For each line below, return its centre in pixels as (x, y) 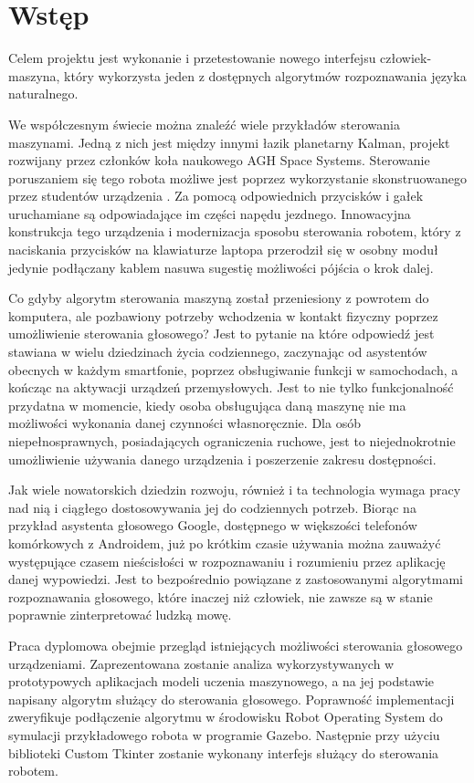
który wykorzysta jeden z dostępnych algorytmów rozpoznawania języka (265, 75)
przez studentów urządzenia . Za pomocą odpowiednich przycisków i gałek (216, 196)
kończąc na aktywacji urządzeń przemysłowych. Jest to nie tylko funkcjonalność (231, 387)
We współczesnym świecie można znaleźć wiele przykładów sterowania (204, 124)
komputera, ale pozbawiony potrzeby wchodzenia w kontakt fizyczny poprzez (223, 315)
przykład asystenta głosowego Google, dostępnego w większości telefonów (213, 525)
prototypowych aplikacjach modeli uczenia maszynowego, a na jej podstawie (221, 681)
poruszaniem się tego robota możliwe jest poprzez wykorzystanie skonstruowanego (237, 177)
